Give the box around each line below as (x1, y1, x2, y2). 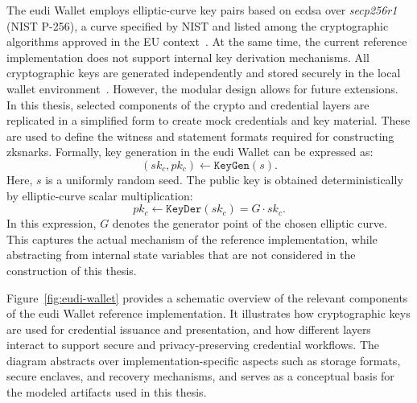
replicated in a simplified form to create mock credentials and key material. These (6, 112, 411, 129)
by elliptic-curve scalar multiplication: (6, 187, 193, 204)
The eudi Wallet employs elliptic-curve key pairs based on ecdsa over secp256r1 (6, 2, 398, 18)
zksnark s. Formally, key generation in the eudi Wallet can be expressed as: (6, 143, 374, 160)
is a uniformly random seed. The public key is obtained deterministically (45, 171, 403, 187)
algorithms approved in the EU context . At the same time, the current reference (6, 33, 407, 50)
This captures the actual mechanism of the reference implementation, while (6, 230, 378, 247)
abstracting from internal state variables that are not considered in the (6, 246, 356, 263)
